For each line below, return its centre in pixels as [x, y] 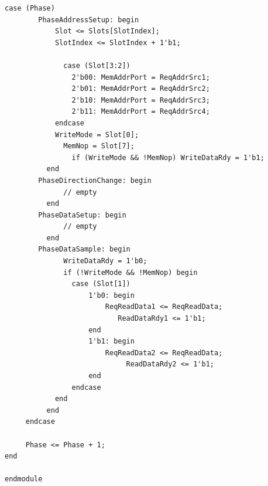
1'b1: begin [111, 341]
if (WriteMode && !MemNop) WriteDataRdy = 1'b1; [168, 157]
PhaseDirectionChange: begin [95, 180]
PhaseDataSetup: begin [82, 215]
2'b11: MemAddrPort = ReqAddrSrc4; [141, 112]
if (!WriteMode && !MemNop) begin [130, 272]
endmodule [24, 479]
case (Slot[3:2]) [97, 65]
